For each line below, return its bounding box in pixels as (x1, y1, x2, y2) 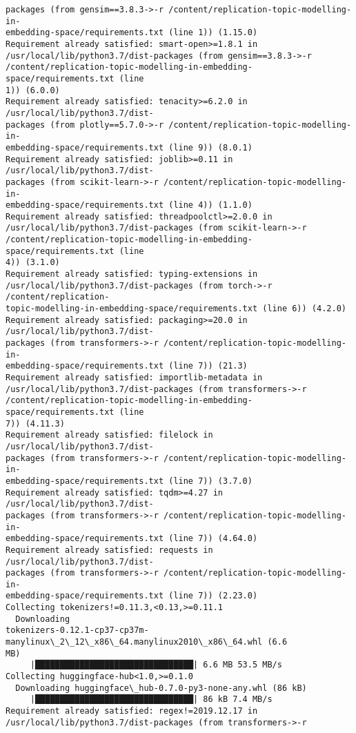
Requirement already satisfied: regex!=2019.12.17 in (6, 706, 258, 716)
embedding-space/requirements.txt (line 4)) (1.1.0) (6, 200, 253, 211)
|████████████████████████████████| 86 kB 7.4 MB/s (30, 694, 273, 705)
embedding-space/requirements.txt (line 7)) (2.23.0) (6, 591, 258, 601)
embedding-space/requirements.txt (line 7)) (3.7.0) (6, 476, 253, 486)
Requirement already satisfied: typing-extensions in (6, 269, 258, 280)
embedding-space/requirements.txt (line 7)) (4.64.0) (6, 534, 258, 544)
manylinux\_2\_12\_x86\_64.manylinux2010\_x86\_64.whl (6, 637, 263, 647)
